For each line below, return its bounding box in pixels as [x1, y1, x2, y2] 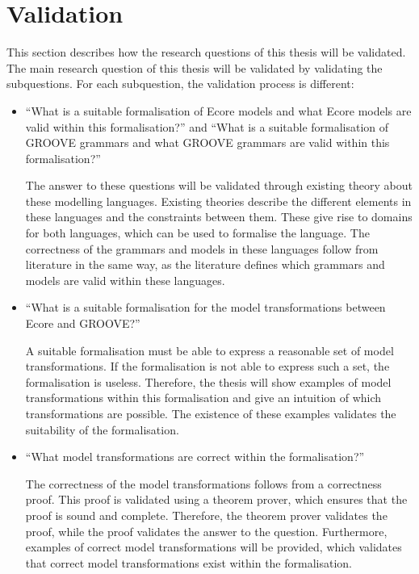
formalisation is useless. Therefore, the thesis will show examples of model [25, 373, 392, 390]
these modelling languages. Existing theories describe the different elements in [25, 192, 412, 209]
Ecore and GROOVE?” [25, 315, 140, 332]
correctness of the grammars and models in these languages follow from [25, 240, 379, 257]
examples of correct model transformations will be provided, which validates [25, 538, 402, 555]
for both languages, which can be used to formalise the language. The [25, 224, 370, 241]
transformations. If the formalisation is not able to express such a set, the [25, 358, 390, 375]
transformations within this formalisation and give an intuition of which [25, 389, 382, 406]
